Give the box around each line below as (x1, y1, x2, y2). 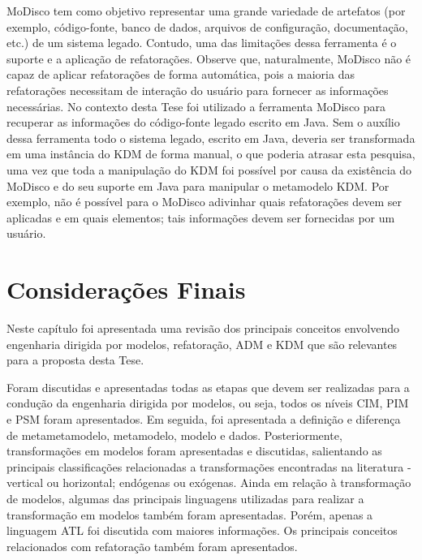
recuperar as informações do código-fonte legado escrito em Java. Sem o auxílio (6, 114, 400, 131)
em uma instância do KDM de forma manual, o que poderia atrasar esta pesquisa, (6, 145, 416, 162)
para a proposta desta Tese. (6, 351, 144, 368)
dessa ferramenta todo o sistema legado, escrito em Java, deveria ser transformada (6, 129, 416, 146)
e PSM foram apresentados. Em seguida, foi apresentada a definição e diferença (6, 411, 401, 427)
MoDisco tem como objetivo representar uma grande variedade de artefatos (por (6, 2, 406, 19)
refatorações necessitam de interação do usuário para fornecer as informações (6, 81, 389, 98)
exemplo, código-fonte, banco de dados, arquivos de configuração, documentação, (6, 18, 408, 35)
